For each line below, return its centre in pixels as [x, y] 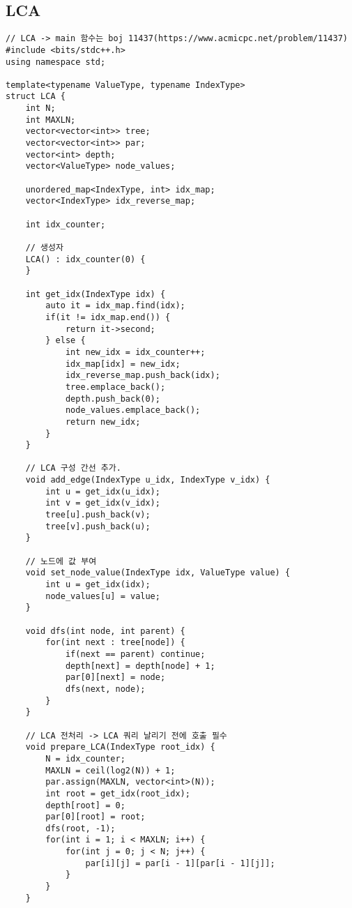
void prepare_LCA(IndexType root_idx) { [120, 747]
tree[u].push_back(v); [98, 515]
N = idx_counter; [85, 758]
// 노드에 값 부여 [61, 561]
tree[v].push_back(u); [98, 526]
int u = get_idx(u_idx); [103, 491]
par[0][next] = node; [115, 678]
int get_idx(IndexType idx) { [95, 294]
